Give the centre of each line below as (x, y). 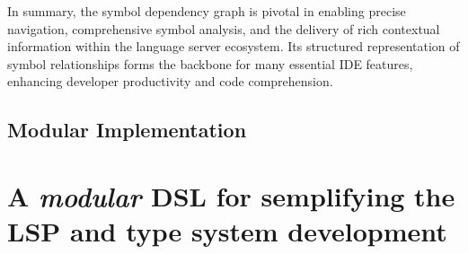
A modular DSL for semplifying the (231, 196)
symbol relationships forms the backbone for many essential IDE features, (210, 63)
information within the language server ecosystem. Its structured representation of (234, 46)
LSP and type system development (227, 231)
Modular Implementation (127, 130)
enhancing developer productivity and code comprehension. (170, 81)
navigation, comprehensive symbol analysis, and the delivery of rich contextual (224, 28)
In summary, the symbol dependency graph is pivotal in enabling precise (207, 11)
